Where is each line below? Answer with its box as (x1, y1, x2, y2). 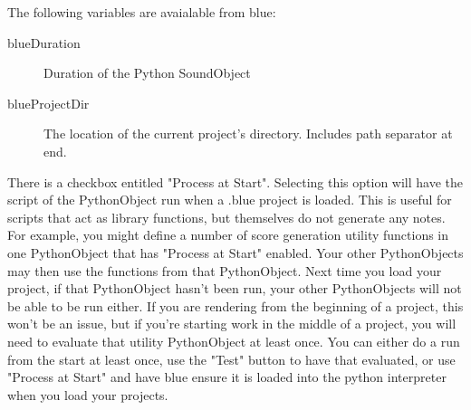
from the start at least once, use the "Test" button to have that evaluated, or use (7, 349, 456, 368)
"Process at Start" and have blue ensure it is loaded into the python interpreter (7, 367, 447, 386)
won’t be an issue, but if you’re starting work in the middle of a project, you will (7, 314, 457, 333)
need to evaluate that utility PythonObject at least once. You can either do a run (7, 331, 460, 350)
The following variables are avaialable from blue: (7, 3, 276, 21)
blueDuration (7, 33, 81, 52)
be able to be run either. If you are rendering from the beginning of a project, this (7, 296, 464, 315)
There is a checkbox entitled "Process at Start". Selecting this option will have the (7, 172, 464, 191)
